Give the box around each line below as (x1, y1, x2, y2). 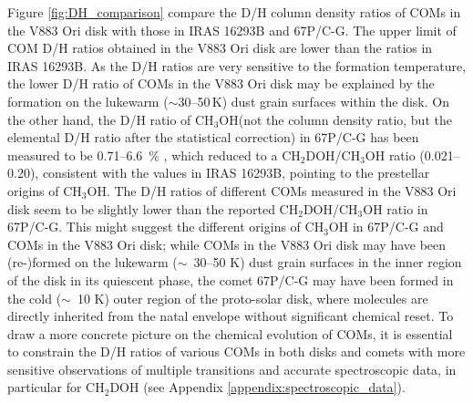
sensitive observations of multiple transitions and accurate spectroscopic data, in (7, 359, 457, 378)
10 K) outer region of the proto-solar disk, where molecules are (77, 288, 428, 307)
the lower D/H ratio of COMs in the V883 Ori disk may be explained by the (7, 74, 435, 93)
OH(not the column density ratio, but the (219, 109, 452, 129)
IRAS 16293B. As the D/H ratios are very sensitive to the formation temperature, (7, 56, 467, 75)
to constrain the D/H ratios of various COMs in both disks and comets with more (7, 342, 466, 361)
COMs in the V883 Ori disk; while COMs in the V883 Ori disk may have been (7, 234, 447, 253)
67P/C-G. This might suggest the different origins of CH (7, 217, 324, 236)
